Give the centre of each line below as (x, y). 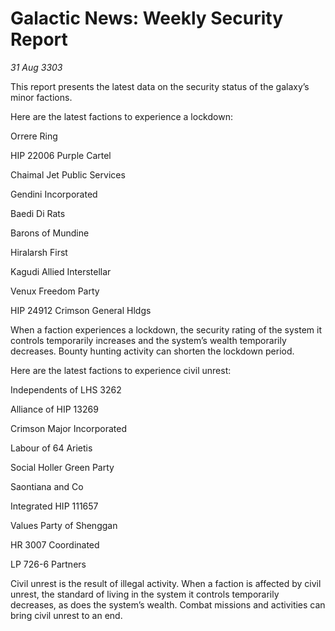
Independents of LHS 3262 (66, 389)
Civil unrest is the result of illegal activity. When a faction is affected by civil (166, 583)
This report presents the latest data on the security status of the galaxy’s (160, 86)
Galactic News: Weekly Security (147, 18)
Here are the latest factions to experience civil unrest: (121, 370)
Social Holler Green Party (62, 467)
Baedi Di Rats (38, 213)
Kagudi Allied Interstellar (61, 271)
